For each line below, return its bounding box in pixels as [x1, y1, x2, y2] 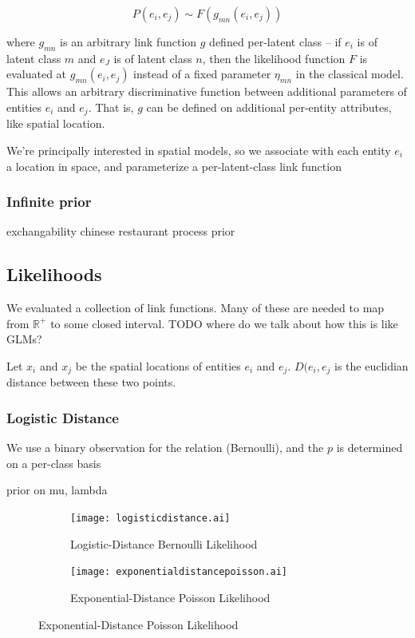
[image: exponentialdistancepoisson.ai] [70, 566, 288, 578]
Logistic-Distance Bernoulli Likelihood [70, 535, 258, 552]
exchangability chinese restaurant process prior [6, 223, 235, 240]
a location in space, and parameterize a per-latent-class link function [6, 157, 342, 174]
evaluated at [6, 65, 67, 82]
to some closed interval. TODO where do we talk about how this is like [50, 315, 398, 331]
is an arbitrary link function [60, 34, 197, 50]
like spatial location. [6, 115, 105, 132]
